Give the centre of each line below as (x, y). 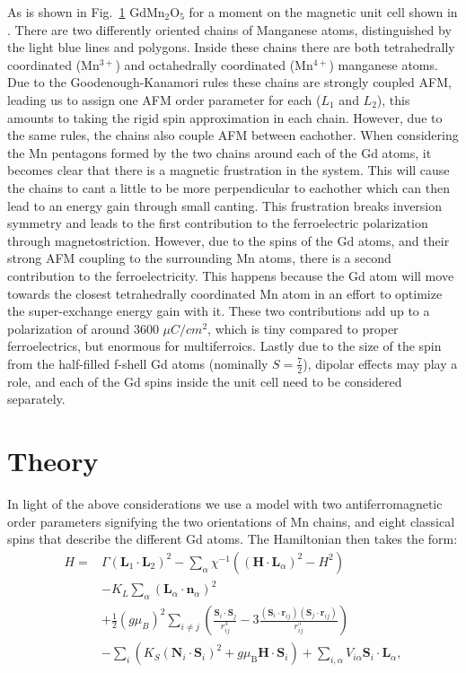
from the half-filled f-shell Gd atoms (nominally (138, 363)
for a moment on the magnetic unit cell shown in (323, 12)
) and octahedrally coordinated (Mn (214, 64)
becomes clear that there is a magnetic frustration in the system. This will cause (229, 170)
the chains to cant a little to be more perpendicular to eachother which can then (229, 187)
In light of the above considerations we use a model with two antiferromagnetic (225, 504)
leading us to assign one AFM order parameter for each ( (164, 99)
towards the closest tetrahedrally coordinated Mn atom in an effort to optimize (225, 293)
